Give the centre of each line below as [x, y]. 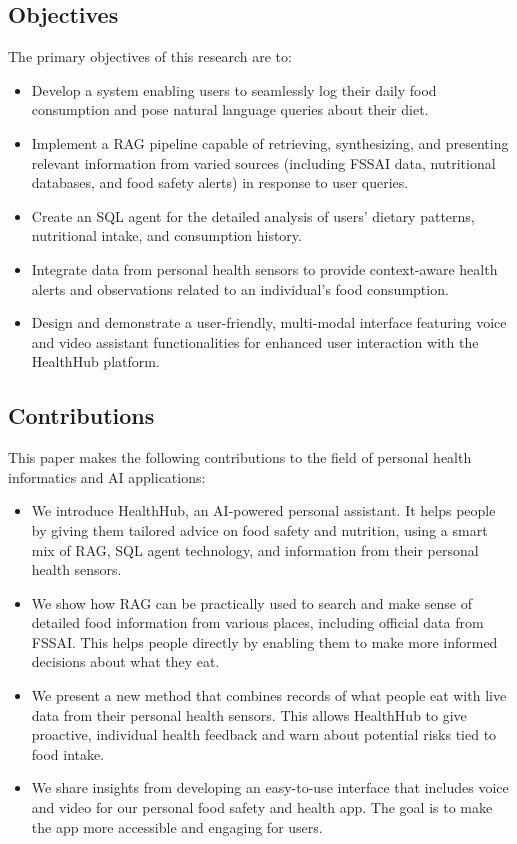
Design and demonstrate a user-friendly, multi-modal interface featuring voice [269, 322]
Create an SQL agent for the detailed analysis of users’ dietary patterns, [253, 215]
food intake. [68, 753]
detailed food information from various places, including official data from [257, 622]
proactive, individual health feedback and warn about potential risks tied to [264, 734]
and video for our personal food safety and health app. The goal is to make [262, 807]
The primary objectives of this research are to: [150, 56]
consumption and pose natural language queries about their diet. [230, 109]
